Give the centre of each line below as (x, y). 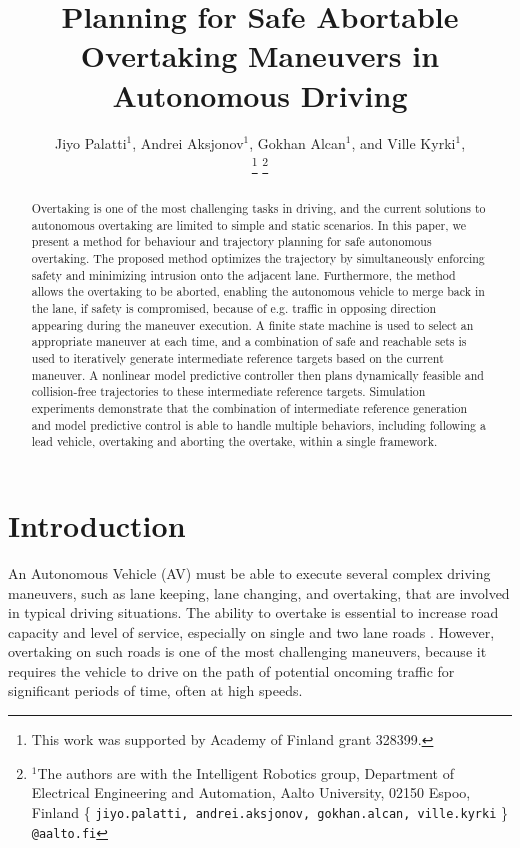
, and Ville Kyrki (403, 142)
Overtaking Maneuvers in (260, 55)
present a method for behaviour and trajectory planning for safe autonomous (231, 241)
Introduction (97, 524)
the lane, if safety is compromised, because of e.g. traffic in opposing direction (234, 308)
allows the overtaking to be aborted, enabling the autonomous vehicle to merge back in (258, 291)
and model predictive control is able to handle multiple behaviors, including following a (258, 424)
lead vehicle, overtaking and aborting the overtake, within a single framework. (234, 441)
